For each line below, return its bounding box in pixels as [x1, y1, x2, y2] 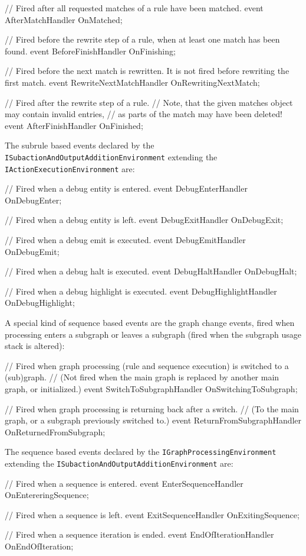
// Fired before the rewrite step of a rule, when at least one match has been [5, 33, 280, 46]
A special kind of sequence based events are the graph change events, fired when [5, 316, 295, 328]
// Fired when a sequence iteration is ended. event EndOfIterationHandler [5, 528, 274, 541]
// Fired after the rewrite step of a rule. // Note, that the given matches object [5, 96, 293, 108]
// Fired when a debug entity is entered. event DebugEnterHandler [5, 182, 248, 195]
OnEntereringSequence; [5, 489, 89, 501]
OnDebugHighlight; [5, 296, 75, 309]
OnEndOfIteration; [5, 540, 74, 552]
